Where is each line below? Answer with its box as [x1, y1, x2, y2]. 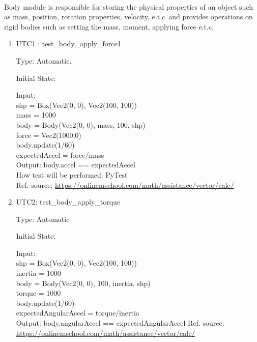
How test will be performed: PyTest [16, 169, 128, 180]
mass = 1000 [16, 109, 56, 120]
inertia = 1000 [16, 268, 61, 278]
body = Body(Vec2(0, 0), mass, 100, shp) [16, 119, 146, 130]
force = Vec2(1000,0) [16, 129, 81, 140]
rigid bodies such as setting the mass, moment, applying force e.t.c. [4, 21, 214, 32]
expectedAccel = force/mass [16, 149, 104, 160]
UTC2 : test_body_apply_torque [16, 196, 121, 207]
